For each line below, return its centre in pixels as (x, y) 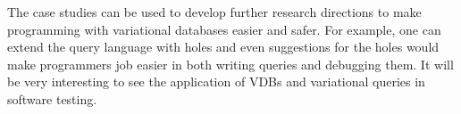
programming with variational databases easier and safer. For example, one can (224, 29)
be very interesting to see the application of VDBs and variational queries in (216, 81)
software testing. (52, 98)
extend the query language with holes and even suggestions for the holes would (223, 47)
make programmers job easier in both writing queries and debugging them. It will (230, 64)
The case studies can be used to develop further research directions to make (214, 12)
